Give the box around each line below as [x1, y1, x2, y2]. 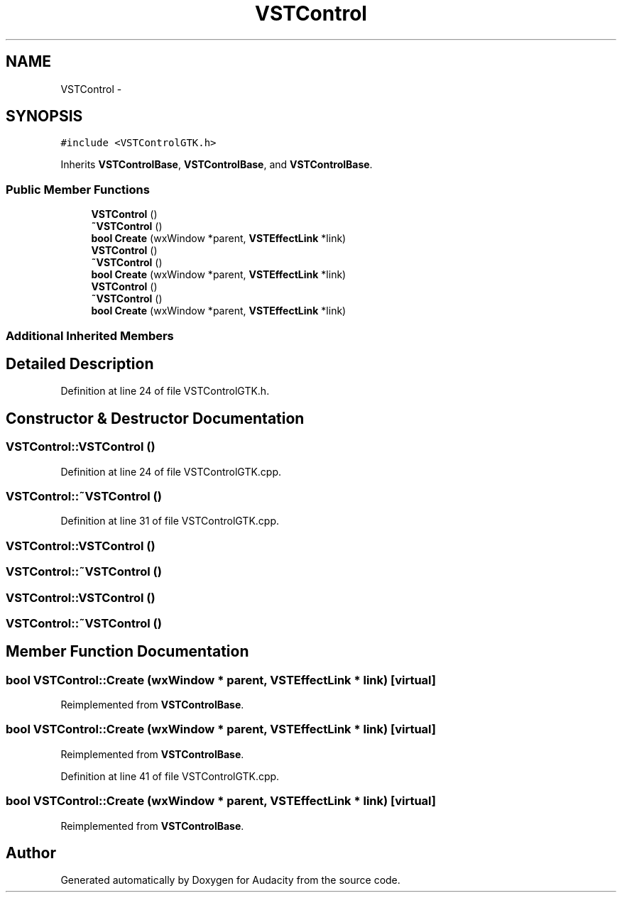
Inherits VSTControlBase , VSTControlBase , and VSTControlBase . [60, 158, 373, 171]
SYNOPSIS [6, 107, 83, 126]
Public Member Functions [6, 182, 150, 197]
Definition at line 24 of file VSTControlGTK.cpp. [60, 465, 282, 478]
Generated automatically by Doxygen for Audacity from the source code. [60, 874, 400, 887]
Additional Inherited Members [6, 328, 174, 343]
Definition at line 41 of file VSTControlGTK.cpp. [60, 770, 280, 782]
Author [6, 844, 56, 863]
